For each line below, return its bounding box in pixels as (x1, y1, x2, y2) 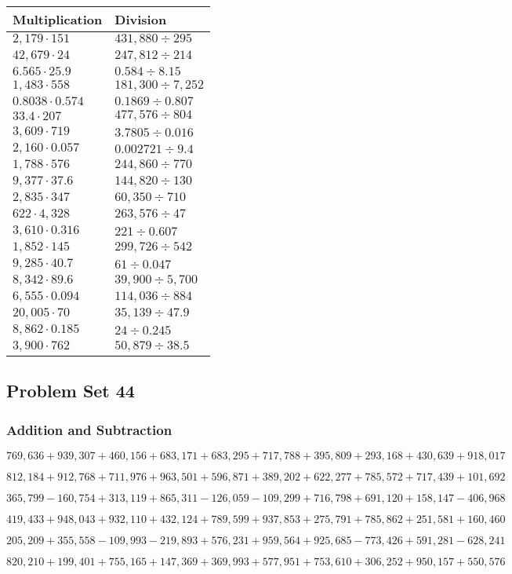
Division (114, 10, 167, 28)
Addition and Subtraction (6, 419, 172, 439)
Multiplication (13, 10, 103, 28)
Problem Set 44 (6, 378, 135, 403)
